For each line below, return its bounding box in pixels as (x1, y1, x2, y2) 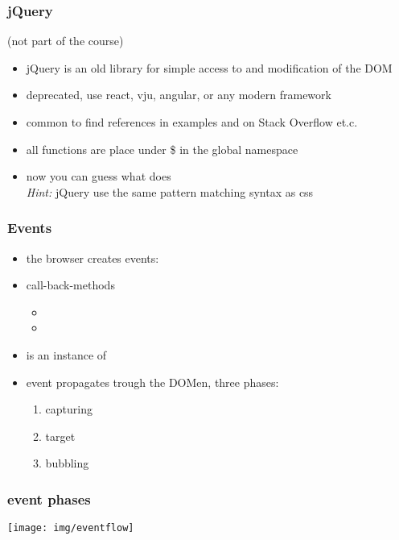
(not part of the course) (7, 32, 124, 49)
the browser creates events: (26, 249, 159, 266)
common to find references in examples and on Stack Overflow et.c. (26, 114, 358, 130)
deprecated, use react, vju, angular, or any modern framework (26, 86, 331, 103)
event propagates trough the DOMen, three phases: (26, 373, 279, 390)
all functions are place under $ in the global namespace (26, 140, 298, 157)
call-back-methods (26, 276, 115, 293)
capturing (45, 401, 93, 417)
